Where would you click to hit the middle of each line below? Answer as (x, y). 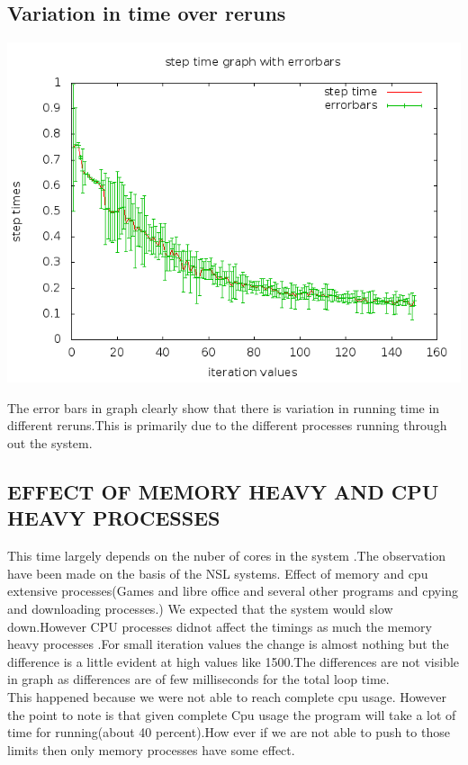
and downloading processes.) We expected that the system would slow (200, 608)
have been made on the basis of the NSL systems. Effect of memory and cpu (218, 573)
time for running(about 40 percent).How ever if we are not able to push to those (229, 732)
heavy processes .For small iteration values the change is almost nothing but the (228, 644)
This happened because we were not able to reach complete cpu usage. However (227, 696)
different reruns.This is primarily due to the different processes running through (227, 425)
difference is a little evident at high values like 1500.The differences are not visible (234, 661)
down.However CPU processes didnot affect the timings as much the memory (220, 626)
